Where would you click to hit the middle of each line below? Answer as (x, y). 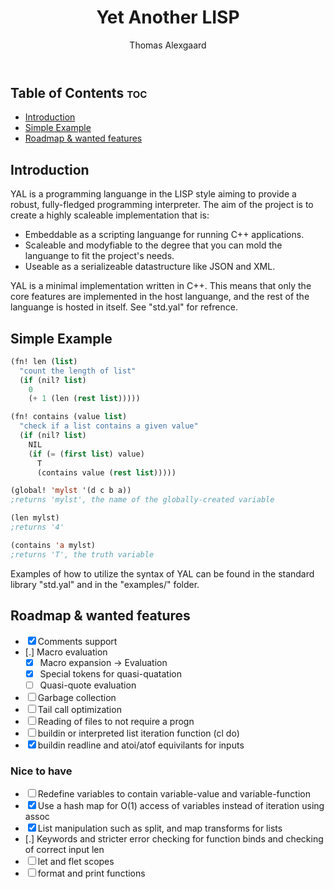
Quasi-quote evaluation (88, 685)
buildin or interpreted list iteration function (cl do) (138, 733)
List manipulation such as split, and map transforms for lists (160, 828)
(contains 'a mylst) (53, 545)
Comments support (77, 641)
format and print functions (91, 873)
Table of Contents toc (79, 92)
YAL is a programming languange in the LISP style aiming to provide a (153, 194)
